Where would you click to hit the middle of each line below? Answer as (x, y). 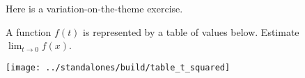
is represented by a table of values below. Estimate (191, 31)
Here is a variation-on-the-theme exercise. (94, 8)
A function (29, 31)
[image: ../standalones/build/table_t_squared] (118, 67)
